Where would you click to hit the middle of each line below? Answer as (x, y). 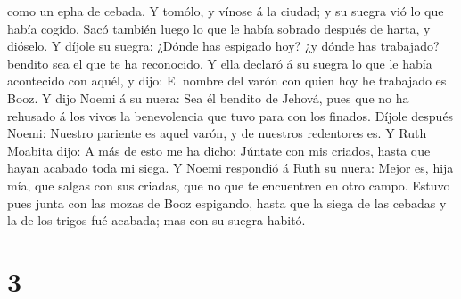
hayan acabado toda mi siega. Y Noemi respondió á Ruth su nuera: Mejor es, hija (230, 168)
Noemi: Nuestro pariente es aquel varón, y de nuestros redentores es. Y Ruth (217, 133)
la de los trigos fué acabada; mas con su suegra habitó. (156, 220)
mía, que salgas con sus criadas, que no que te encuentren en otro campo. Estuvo (229, 185)
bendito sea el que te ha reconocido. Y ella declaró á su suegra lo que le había (220, 63)
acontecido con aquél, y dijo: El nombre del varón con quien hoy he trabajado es (227, 81)
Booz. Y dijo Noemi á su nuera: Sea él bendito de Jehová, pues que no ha (208, 97)
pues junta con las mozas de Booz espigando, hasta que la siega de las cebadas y (227, 202)
